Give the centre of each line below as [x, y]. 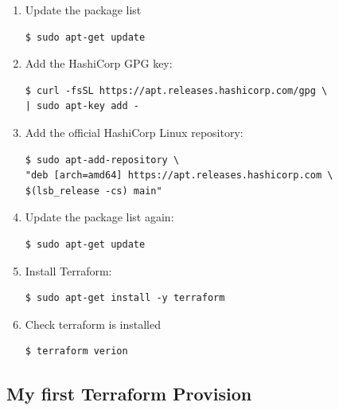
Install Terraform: [68, 270]
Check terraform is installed [93, 324]
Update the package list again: [99, 217]
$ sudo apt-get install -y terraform [125, 298]
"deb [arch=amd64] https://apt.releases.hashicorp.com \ [179, 176]
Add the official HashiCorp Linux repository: [134, 132]
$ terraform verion [76, 351]
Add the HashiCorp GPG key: [99, 63]
